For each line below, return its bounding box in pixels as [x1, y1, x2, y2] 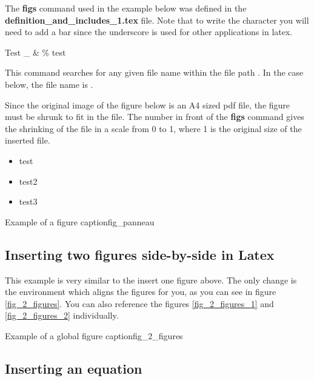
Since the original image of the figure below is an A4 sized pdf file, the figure [5, 98, 290, 111]
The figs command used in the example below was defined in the [5, 2, 247, 14]
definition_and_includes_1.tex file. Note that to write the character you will [5, 13, 309, 26]
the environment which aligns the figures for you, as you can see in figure [5, 285, 276, 298]
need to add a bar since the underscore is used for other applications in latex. [5, 25, 293, 38]
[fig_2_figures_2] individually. [5, 309, 119, 322]
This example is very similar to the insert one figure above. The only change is [5, 273, 297, 286]
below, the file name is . [5, 78, 93, 90]
